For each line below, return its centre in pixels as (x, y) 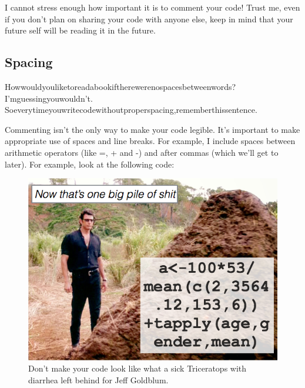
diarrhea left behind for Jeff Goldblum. (98, 379)
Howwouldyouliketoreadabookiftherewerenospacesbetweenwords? (120, 86)
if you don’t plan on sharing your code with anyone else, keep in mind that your (149, 19)
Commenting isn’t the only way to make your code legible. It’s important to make (152, 129)
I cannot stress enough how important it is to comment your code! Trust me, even (152, 7)
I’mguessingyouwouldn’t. (49, 98)
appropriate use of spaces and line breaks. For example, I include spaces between (150, 141)
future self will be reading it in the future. (80, 30)
